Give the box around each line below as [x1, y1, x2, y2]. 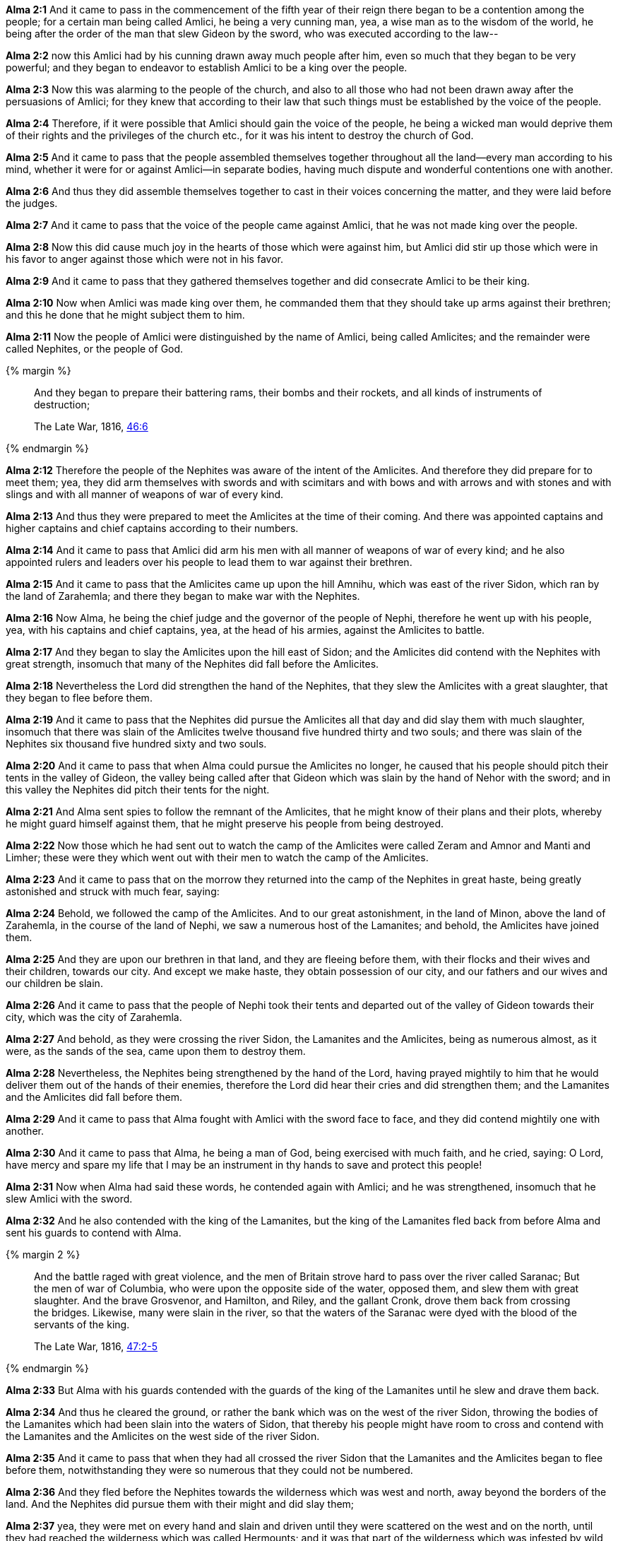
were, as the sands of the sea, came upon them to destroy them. [6, 1045, 306, 1057]
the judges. [6, 197, 58, 209]
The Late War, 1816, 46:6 [34, 420, 148, 432]
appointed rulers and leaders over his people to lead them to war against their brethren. [6, 556, 412, 568]
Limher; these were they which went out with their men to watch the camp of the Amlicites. [6, 851, 429, 863]
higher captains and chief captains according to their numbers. [6, 522, 299, 534]
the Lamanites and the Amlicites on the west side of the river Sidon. [6, 1430, 320, 1442]
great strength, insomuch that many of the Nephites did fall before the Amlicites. [6, 658, 379, 670]
